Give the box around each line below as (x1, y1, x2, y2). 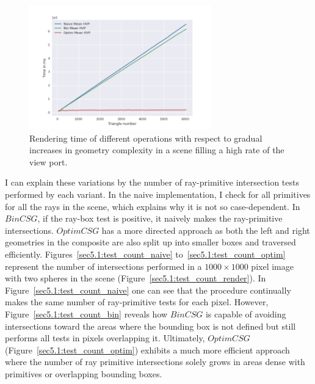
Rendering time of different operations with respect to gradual (29, 131, 262, 144)
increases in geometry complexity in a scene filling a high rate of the (29, 143, 284, 156)
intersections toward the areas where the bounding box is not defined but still (5, 319, 296, 332)
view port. (29, 155, 68, 168)
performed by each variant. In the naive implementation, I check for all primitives (5, 188, 311, 201)
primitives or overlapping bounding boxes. (5, 367, 162, 380)
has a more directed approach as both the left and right (101, 223, 310, 236)
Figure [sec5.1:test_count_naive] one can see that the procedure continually (5, 283, 291, 296)
